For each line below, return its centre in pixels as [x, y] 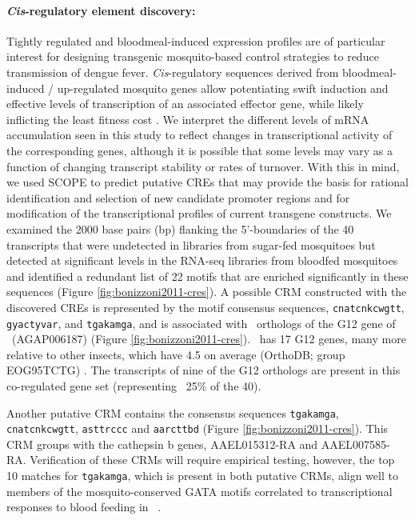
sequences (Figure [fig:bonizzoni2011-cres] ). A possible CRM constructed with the [207, 292]
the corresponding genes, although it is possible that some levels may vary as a [200, 150]
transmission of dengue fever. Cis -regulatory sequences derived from [173, 72]
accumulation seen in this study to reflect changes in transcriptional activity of [200, 135]
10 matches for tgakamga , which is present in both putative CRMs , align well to [202, 476]
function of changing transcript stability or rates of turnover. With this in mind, [203, 166]
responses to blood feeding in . [84, 507]
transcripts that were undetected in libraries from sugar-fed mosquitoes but [191, 244]
